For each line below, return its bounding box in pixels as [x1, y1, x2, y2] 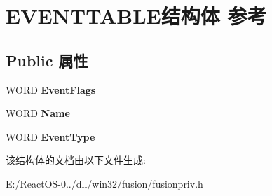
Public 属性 [6, 49, 88, 71]
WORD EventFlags [6, 82, 96, 97]
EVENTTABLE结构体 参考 [6, 1, 267, 30]
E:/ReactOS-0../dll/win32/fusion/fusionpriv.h [6, 176, 203, 190]
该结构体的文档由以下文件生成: [6, 153, 146, 167]
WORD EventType [6, 129, 95, 143]
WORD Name [6, 106, 70, 120]
